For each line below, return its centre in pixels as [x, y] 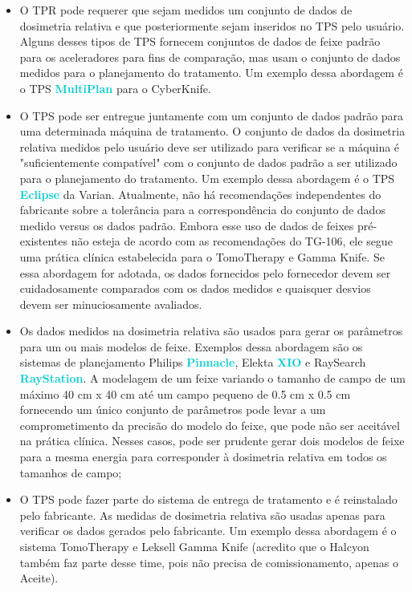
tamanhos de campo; [71, 472]
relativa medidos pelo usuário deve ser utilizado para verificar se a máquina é [210, 146]
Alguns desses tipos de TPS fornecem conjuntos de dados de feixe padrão [200, 41]
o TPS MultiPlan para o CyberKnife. [115, 88]
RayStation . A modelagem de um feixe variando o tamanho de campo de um [212, 378]
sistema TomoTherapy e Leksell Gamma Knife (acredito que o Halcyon [194, 546]
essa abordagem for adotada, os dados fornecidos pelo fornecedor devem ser [205, 272]
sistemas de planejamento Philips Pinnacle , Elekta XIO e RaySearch [193, 362]
